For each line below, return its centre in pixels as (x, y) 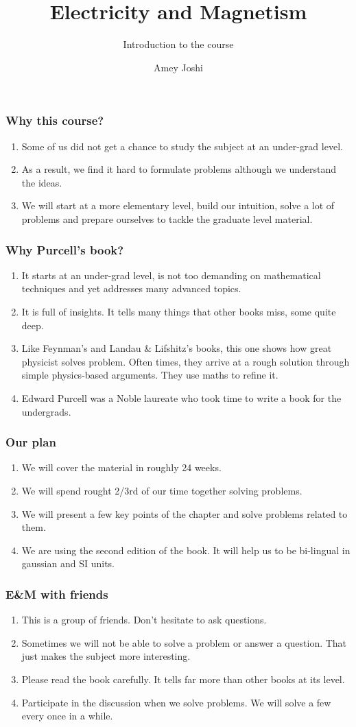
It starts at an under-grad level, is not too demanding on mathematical (171, 275)
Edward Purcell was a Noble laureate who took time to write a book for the (181, 397)
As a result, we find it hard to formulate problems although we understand (179, 169)
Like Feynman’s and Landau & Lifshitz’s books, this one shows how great (177, 348)
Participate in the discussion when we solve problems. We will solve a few (176, 702)
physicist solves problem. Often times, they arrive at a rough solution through (186, 361)
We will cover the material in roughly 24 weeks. (121, 467)
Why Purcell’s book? (65, 249)
